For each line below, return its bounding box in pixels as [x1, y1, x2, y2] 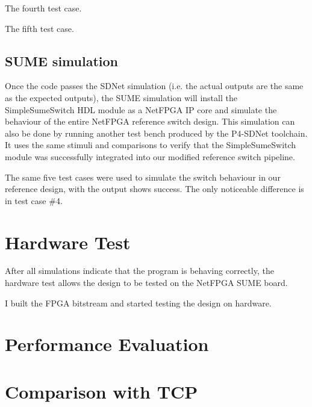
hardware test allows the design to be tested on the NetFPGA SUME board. [5, 276, 288, 289]
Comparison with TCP [5, 379, 198, 403]
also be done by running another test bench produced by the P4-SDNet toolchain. [5, 126, 308, 139]
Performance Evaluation [5, 332, 209, 356]
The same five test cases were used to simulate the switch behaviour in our [5, 170, 281, 183]
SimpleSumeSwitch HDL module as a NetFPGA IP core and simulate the [5, 103, 277, 116]
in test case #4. [5, 194, 63, 207]
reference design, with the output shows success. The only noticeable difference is [5, 182, 304, 195]
